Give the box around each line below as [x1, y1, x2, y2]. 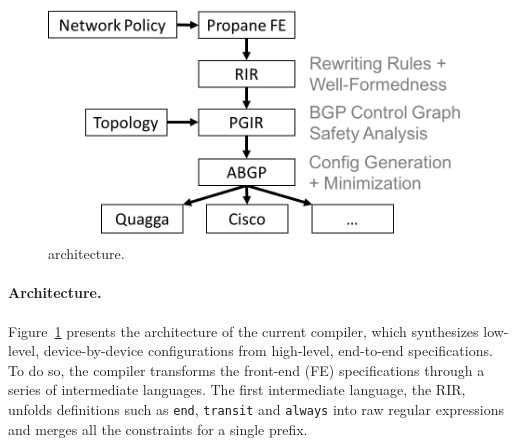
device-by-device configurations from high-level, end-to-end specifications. [43, 340, 493, 361]
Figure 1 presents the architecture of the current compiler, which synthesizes [8, 320, 479, 341]
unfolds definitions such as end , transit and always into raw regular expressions [8, 398, 505, 419]
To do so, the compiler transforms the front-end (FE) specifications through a [8, 359, 485, 380]
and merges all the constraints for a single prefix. [8, 418, 308, 439]
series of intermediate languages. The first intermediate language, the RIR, [8, 379, 466, 400]
